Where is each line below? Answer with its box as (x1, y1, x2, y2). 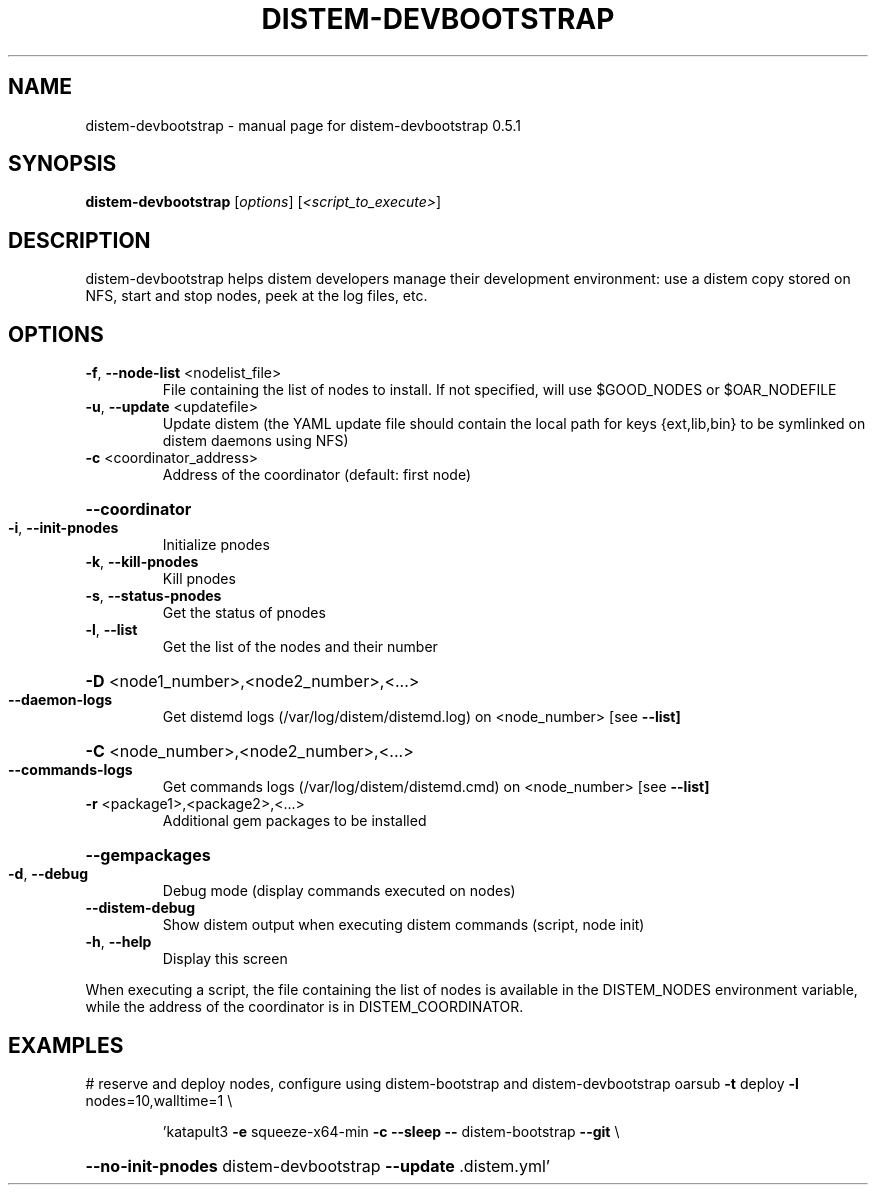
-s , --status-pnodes (85, 587, 222, 605)
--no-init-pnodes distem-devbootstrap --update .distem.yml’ (85, 1155, 551, 1176)
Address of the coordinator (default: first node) (162, 466, 471, 484)
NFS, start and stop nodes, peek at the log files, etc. (85, 287, 428, 305)
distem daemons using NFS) (162, 432, 349, 450)
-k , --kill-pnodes (85, 553, 199, 571)
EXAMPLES (8, 1032, 124, 1058)
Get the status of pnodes (162, 604, 326, 622)
